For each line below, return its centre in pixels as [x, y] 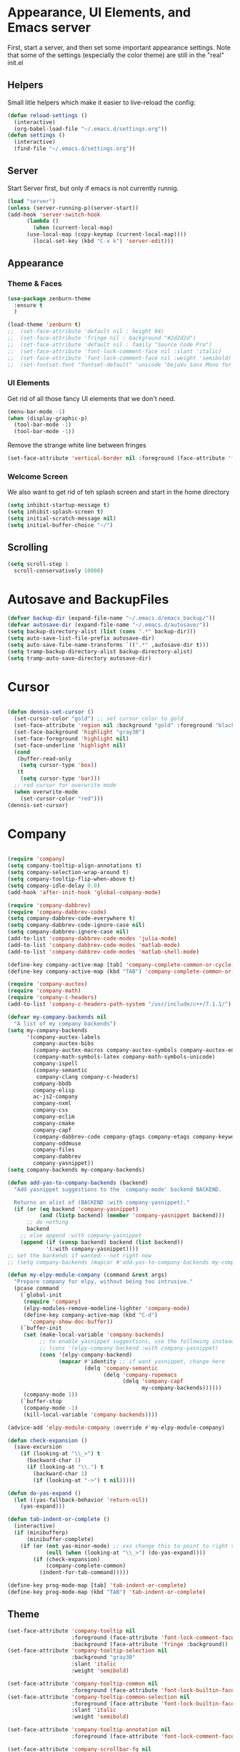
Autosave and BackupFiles [88, 599]
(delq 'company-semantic [121, 1368]
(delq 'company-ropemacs [140, 1375]
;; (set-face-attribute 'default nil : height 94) [86, 332]
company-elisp [54, 1090]
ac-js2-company [56, 1097]
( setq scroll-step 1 [38, 564]
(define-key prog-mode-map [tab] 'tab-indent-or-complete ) [97, 1585]
